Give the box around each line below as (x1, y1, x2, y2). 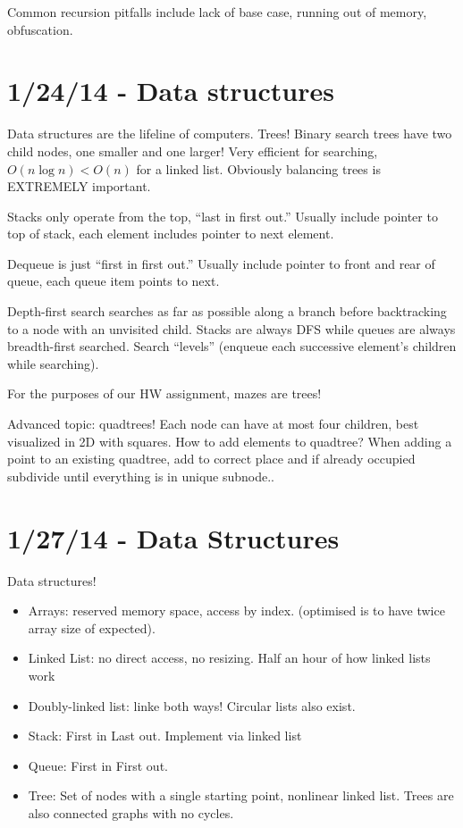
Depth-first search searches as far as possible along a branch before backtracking (7, 302, 447, 321)
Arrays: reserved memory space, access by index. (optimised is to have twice (28, 601, 445, 620)
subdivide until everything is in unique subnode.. (7, 466, 275, 485)
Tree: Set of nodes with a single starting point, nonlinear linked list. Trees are (28, 786, 454, 805)
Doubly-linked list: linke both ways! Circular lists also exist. (28, 696, 356, 715)
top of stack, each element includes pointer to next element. (7, 224, 334, 243)
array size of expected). (28, 618, 156, 637)
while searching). (7, 354, 99, 372)
